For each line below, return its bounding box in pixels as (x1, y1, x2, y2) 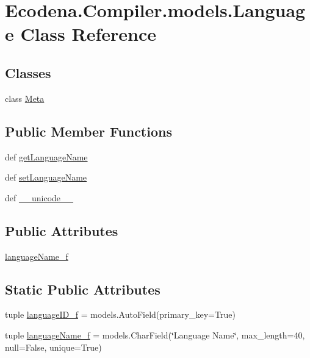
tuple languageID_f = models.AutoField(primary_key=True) (5, 308, 236, 321)
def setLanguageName (5, 171, 87, 184)
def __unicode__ (5, 191, 74, 204)
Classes (5, 63, 51, 82)
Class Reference (20, 21, 156, 46)
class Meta (5, 91, 45, 104)
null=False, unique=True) (5, 340, 102, 353)
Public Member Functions (5, 121, 172, 140)
